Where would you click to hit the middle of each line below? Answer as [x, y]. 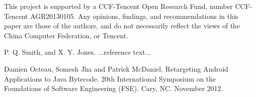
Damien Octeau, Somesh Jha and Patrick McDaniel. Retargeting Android [116, 68]
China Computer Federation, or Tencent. [66, 35]
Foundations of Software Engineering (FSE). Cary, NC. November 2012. [114, 88]
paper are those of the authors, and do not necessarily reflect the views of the [122, 26]
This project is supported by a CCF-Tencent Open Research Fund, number [119, 6]
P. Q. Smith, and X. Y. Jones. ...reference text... [78, 52]
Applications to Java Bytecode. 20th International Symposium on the [110, 78]
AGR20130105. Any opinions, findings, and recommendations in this [134, 16]
